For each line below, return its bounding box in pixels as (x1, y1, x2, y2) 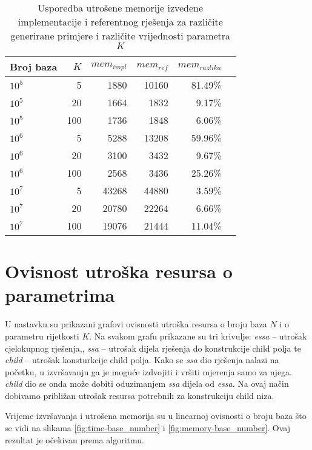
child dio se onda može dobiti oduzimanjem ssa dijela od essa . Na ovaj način (5, 377, 289, 390)
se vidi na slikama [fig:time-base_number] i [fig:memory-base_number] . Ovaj (5, 421, 291, 434)
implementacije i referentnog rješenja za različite (18, 15, 223, 29)
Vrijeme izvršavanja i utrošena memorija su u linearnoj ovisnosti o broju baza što (5, 409, 307, 422)
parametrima (5, 282, 115, 307)
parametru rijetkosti (5, 329, 79, 342)
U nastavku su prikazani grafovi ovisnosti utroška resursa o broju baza (5, 318, 267, 330)
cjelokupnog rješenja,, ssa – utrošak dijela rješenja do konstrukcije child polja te (5, 341, 301, 354)
